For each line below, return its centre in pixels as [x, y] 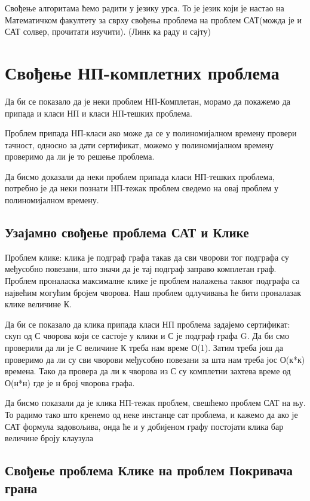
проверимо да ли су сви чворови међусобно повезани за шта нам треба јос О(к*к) [155, 359]
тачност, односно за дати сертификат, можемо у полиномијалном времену [139, 144]
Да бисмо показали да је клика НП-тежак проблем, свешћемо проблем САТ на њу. [155, 403]
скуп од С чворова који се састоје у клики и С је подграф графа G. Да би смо [147, 336]
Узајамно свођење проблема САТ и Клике [127, 232]
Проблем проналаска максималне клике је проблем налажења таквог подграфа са [152, 281]
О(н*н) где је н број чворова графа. [70, 382]
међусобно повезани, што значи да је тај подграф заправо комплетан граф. [141, 269]
